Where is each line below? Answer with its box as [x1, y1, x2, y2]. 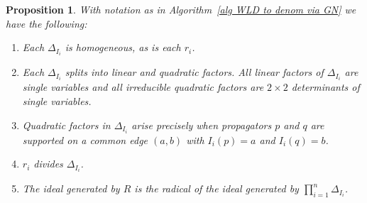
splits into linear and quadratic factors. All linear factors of [65, 65, 324, 79]
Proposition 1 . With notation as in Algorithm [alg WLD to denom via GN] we [6, 2, 356, 16]
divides [33, 156, 63, 171]
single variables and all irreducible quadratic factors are [22, 79, 264, 94]
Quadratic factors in [22, 117, 111, 132]
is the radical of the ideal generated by [134, 181, 299, 196]
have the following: [6, 16, 87, 31]
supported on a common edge [22, 132, 148, 147]
